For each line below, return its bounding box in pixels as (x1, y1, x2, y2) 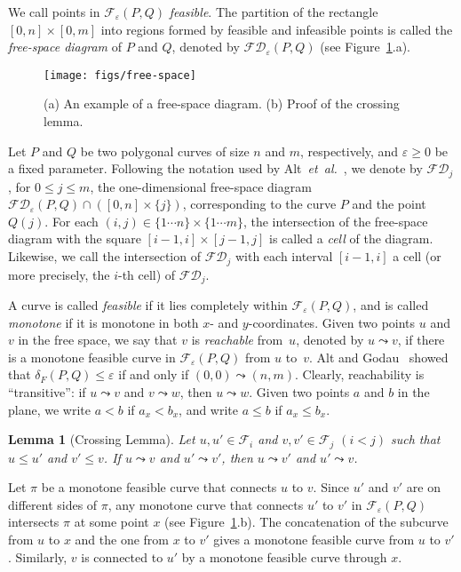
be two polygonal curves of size (80, 141, 250, 160)
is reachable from (191, 330, 283, 349)
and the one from (75, 529, 170, 548)
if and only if (118, 365, 189, 384)
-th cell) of (117, 265, 176, 283)
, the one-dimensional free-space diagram (90, 177, 312, 195)
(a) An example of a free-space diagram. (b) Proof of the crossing (44, 94, 400, 113)
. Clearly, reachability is (295, 365, 425, 384)
